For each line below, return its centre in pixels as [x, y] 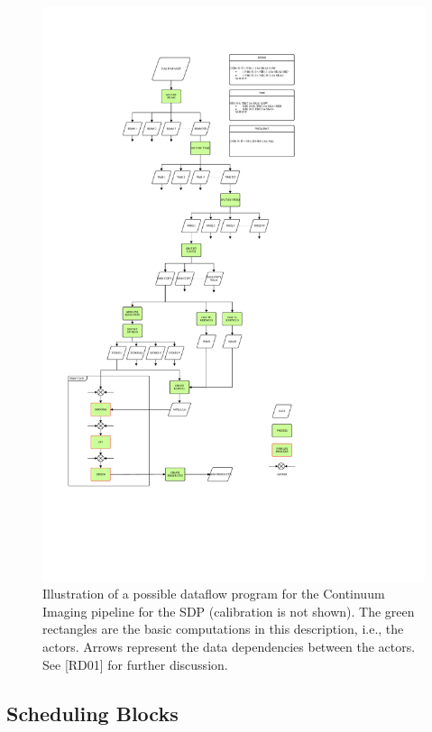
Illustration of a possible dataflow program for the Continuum [214, 594]
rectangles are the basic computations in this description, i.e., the [223, 629]
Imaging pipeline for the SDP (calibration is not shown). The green [229, 611]
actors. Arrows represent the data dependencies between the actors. [229, 646]
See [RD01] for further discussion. [135, 664]
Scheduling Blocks [92, 713]
